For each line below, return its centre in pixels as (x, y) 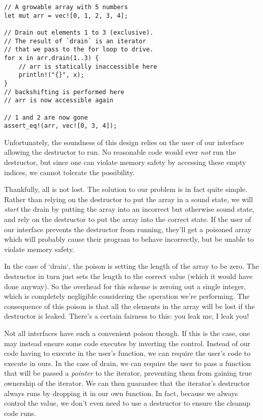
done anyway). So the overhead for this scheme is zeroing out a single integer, (125, 286)
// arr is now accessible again (59, 101)
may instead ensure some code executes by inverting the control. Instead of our (127, 343)
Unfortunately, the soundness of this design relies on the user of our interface (124, 142)
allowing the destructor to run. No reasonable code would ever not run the (120, 152)
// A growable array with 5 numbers (66, 7)
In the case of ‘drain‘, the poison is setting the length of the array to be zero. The (131, 266)
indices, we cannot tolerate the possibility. (69, 172)
